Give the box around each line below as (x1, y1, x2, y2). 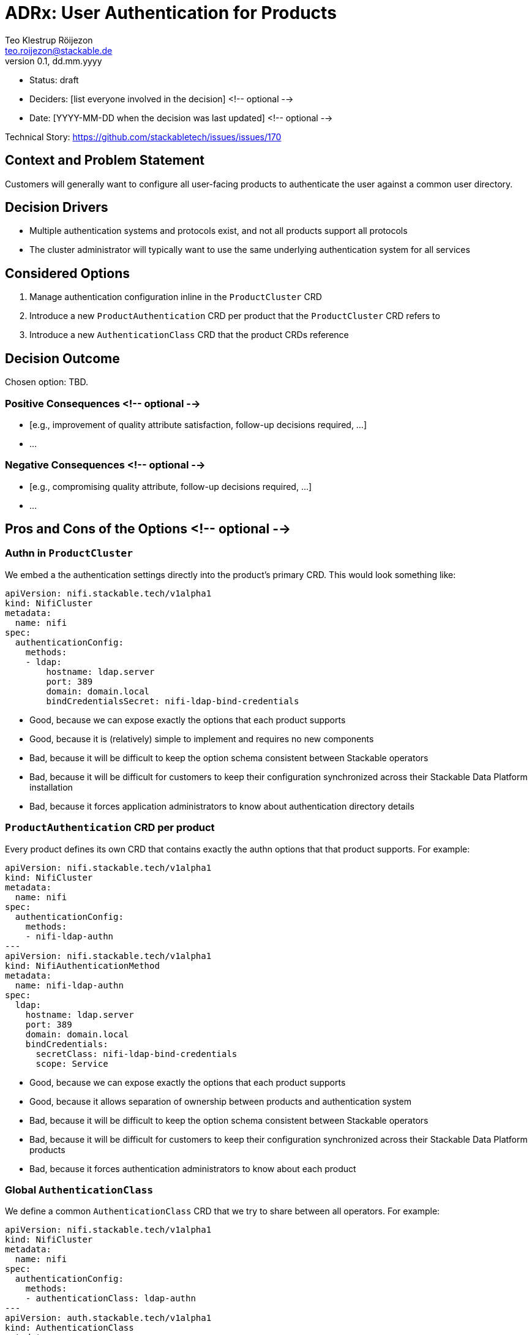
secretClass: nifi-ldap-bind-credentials (36, 1048, 238, 1059)
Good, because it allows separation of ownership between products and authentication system (29, 1096, 411, 1107)
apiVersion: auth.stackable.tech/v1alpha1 (5, 1313, 212, 1323)
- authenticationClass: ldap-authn (25, 1293, 196, 1304)
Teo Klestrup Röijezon (5, 34, 93, 45)
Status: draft (29, 74, 79, 85)
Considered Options (5, 265, 130, 281)
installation (29, 781, 73, 792)
